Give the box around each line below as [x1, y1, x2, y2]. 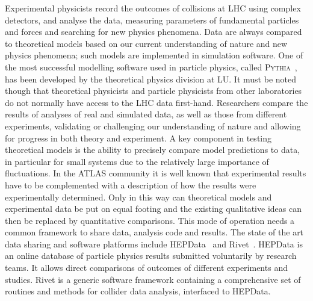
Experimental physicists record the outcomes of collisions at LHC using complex [5, 2, 301, 14]
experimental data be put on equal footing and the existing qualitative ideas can [5, 202, 302, 215]
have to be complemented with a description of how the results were [5, 178, 256, 191]
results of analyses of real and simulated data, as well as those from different [5, 108, 287, 120]
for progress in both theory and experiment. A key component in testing [5, 131, 272, 144]
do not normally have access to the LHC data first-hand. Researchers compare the [5, 96, 308, 108]
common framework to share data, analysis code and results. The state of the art [5, 226, 304, 238]
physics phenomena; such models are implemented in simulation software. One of [5, 49, 303, 61]
